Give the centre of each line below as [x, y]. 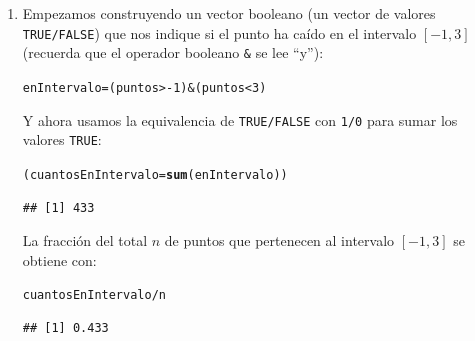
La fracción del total [85, 240]
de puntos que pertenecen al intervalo [279, 240]
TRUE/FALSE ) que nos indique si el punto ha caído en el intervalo [219, 32]
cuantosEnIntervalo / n [94, 295]
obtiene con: [59, 259]
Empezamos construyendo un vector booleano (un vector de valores [229, 13]
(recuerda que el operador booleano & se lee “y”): [173, 52]
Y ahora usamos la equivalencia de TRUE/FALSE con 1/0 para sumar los [240, 119]
